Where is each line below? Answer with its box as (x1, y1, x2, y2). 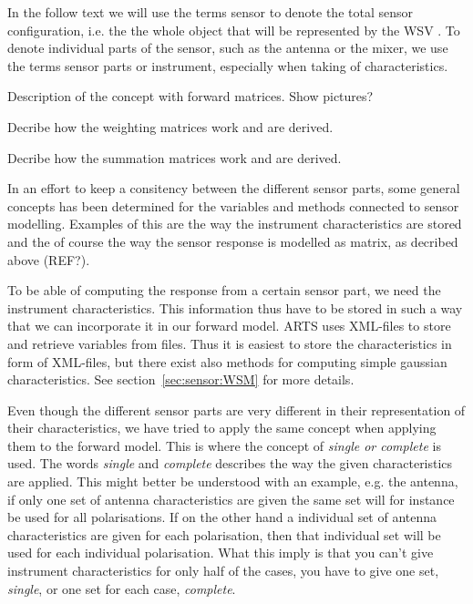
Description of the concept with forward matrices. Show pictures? (7, 87, 374, 106)
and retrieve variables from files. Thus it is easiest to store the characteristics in (7, 333, 452, 353)
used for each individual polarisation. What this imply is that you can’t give (7, 543, 434, 562)
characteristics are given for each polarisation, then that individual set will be (7, 525, 441, 544)
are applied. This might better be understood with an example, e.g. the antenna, (7, 472, 458, 491)
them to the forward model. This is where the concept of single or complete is (7, 435, 441, 455)
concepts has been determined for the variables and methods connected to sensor (7, 196, 459, 215)
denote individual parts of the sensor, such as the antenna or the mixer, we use (7, 38, 448, 57)
